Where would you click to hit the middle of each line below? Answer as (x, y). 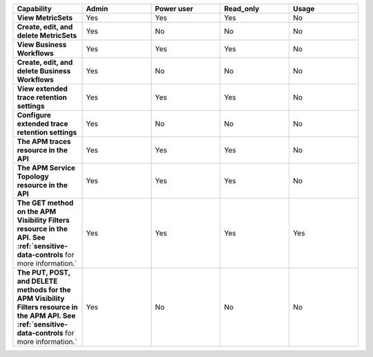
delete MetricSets (47, 36)
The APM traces (44, 141)
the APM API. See (46, 316)
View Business (42, 45)
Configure (34, 115)
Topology (33, 176)
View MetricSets (45, 18)
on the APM (37, 211)
